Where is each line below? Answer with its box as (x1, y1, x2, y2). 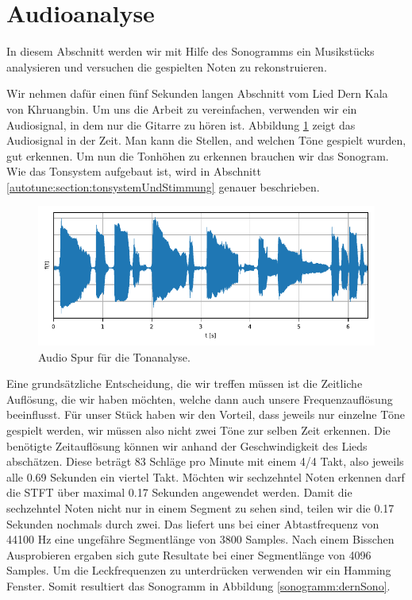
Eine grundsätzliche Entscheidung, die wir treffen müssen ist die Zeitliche (6, 375, 363, 392)
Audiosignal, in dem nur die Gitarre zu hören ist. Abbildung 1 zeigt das (6, 116, 356, 133)
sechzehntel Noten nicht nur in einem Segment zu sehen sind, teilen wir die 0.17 (6, 499, 395, 516)
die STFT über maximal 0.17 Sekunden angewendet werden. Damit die (6, 484, 352, 501)
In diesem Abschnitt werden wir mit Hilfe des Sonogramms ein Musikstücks (6, 43, 375, 60)
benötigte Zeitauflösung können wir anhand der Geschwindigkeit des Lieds (6, 437, 368, 454)
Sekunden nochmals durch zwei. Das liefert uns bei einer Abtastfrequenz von (6, 515, 379, 532)
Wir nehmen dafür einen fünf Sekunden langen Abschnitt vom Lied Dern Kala (6, 85, 388, 102)
